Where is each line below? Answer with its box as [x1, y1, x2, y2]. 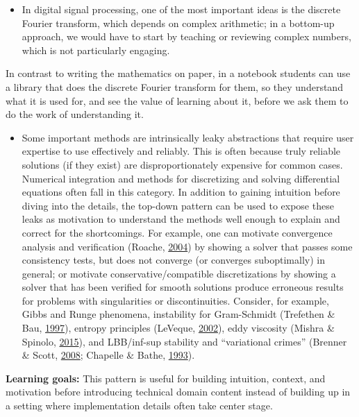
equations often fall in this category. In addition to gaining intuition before [22, 185, 340, 199]
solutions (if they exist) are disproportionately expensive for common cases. [22, 157, 343, 171]
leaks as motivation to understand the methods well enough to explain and [22, 212, 340, 226]
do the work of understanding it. [6, 107, 144, 121]
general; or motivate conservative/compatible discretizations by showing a [22, 266, 336, 280]
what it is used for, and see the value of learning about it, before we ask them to [6, 93, 349, 108]
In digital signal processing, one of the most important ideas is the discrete [22, 2, 341, 16]
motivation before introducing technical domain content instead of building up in [6, 384, 351, 399]
